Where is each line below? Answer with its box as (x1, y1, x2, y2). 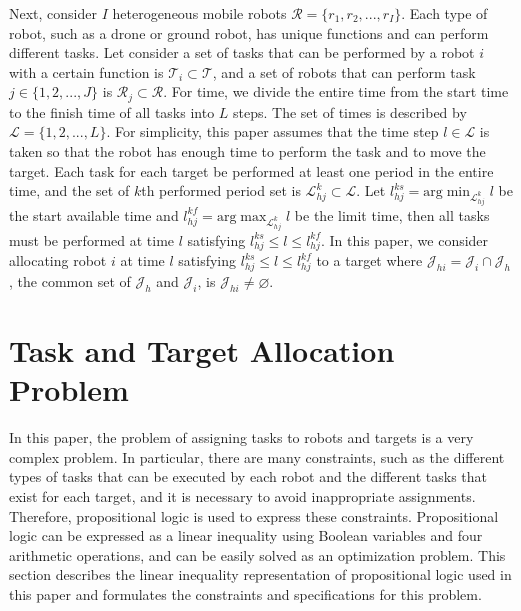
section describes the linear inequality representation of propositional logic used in (9, 564, 512, 585)
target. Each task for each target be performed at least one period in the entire (9, 160, 494, 181)
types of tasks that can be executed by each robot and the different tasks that (9, 466, 487, 487)
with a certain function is (9, 61, 164, 82)
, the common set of (9, 271, 131, 292)
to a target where (316, 250, 423, 271)
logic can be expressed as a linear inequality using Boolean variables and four (9, 525, 483, 546)
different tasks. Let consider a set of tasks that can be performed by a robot (9, 42, 475, 63)
